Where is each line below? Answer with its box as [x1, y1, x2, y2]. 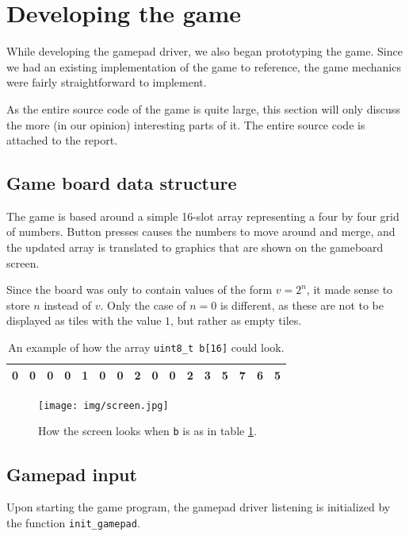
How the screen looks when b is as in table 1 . [38, 422, 257, 439]
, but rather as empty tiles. [170, 312, 302, 329]
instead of [44, 296, 91, 313]
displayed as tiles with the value [6, 312, 162, 329]
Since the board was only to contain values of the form [6, 281, 273, 298]
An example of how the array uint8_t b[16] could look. [8, 339, 285, 356]
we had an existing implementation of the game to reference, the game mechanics [6, 58, 401, 75]
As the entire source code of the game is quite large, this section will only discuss [6, 100, 400, 117]
